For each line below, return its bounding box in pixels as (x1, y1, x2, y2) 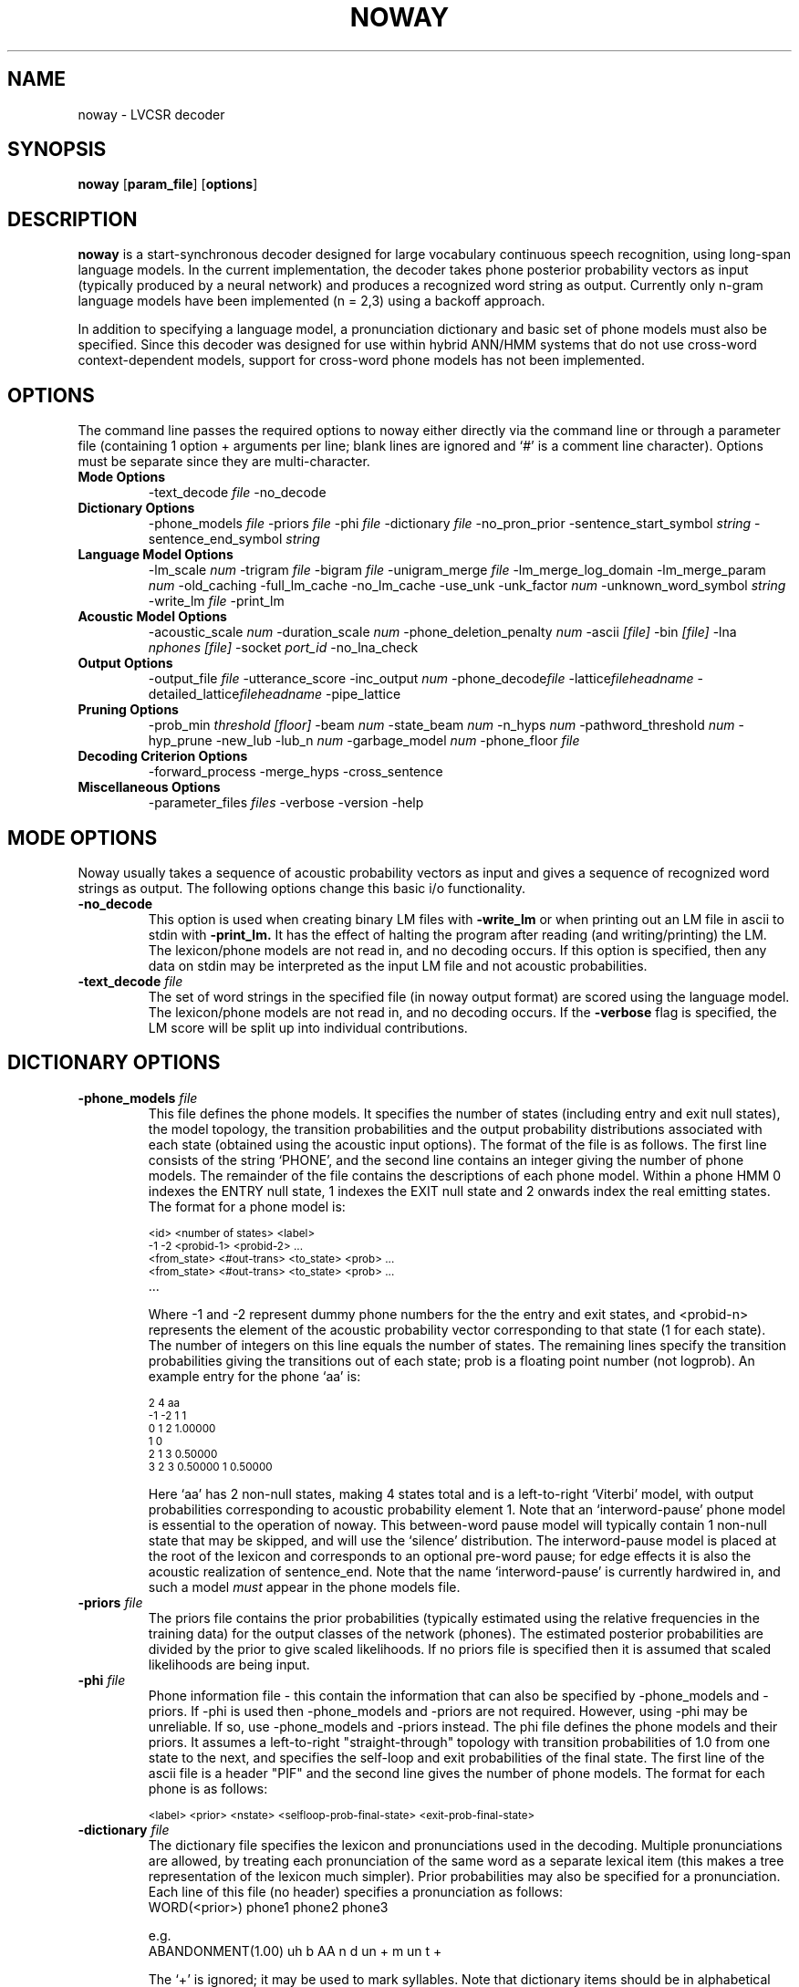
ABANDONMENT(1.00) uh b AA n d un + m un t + (148, 1942, 442, 1959)
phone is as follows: (148, 1780, 268, 1796)
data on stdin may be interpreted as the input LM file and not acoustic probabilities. (148, 957, 648, 973)
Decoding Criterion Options (78, 748, 248, 765)
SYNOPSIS (7, 138, 107, 161)
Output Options (78, 655, 173, 671)
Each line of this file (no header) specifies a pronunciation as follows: (148, 1883, 563, 1899)
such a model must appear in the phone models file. (148, 1578, 461, 1595)
